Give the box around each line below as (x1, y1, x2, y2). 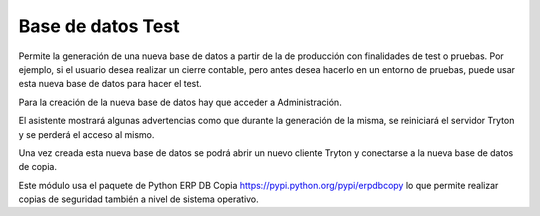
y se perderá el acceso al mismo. (18, 128, 155, 140)
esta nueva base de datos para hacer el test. (18, 78, 202, 90)
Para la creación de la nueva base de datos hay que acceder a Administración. (18, 96, 342, 108)
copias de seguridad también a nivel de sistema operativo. (18, 193, 259, 205)
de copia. (18, 161, 57, 173)
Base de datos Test (18, 15, 180, 37)
